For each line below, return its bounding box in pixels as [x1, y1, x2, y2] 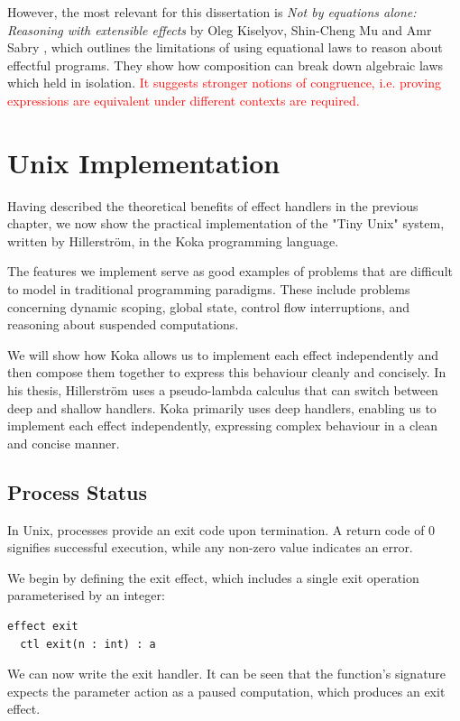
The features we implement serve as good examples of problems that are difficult [7, 262, 453, 281]
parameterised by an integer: [7, 586, 165, 605]
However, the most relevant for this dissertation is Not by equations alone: [7, 3, 417, 21]
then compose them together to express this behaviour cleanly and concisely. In [7, 363, 446, 382]
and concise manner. [7, 433, 120, 452]
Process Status [7, 477, 148, 505]
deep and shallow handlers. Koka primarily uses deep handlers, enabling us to [7, 398, 437, 417]
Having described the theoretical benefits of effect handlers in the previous [7, 196, 419, 215]
